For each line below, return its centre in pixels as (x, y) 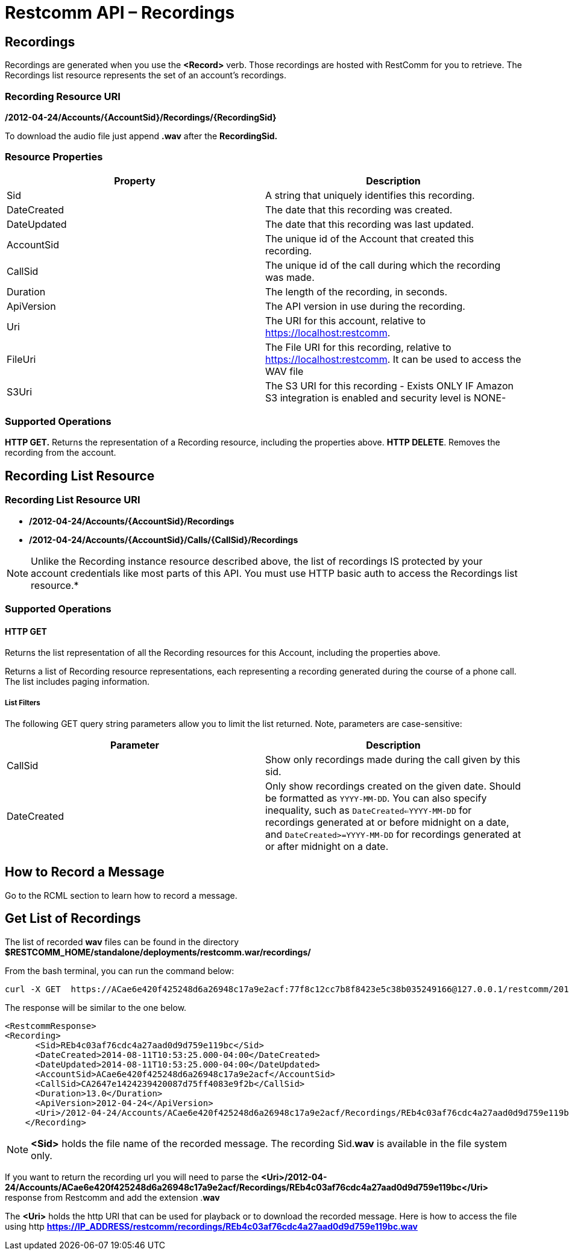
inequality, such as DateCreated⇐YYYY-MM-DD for (369, 810)
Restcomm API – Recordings (120, 13)
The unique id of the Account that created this (370, 238)
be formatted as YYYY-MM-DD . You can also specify (376, 798)
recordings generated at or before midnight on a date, (387, 823)
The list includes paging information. (77, 682)
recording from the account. (61, 453)
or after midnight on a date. (327, 847)
